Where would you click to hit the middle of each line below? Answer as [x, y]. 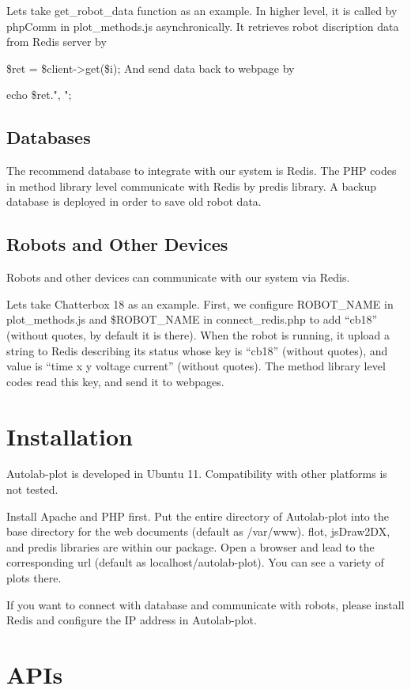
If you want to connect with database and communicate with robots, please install [205, 604]
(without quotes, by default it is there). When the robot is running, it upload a [198, 334]
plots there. [34, 578]
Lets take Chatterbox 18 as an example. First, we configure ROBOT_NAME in [200, 303]
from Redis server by [57, 42]
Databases [49, 137]
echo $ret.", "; [39, 95]
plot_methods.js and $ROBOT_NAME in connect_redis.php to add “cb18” [192, 319]
